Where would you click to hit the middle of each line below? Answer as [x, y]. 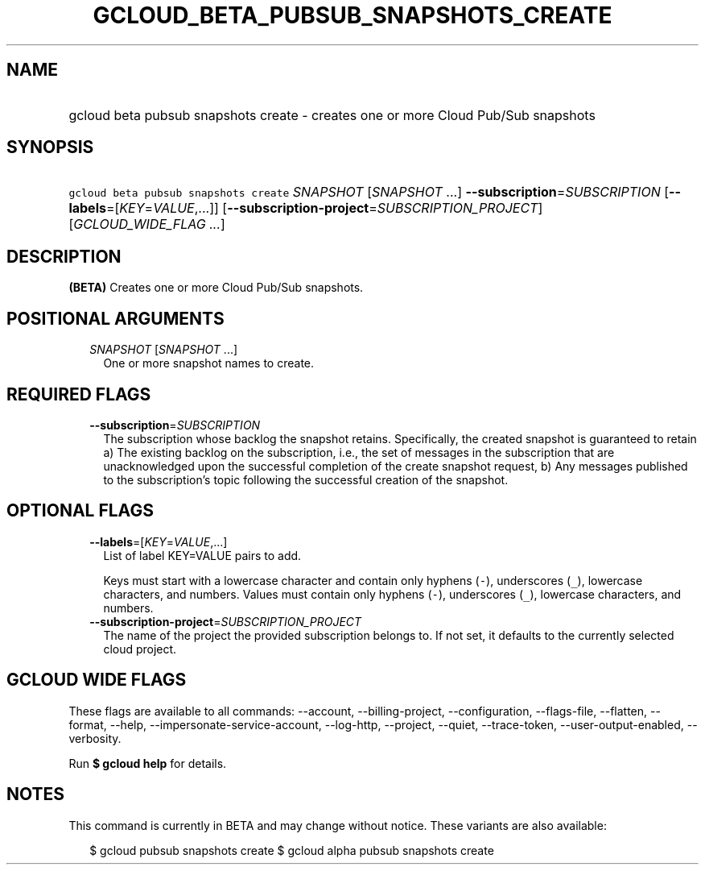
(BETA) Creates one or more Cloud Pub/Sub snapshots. [216, 288]
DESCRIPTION [64, 256]
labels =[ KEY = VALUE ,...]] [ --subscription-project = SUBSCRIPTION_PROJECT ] [306, 208]
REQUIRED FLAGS [79, 394]
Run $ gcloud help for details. [148, 763]
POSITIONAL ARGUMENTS [115, 318]
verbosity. [95, 738]
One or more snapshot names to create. [209, 363]
